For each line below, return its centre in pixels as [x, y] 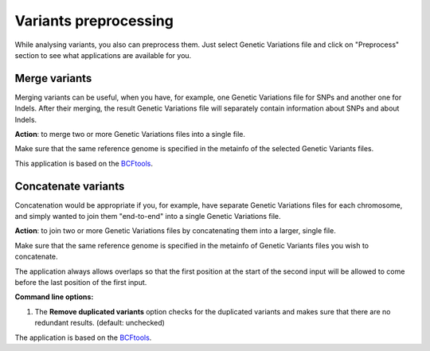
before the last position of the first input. [81, 283]
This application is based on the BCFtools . [84, 163]
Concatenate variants [70, 186]
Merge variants [53, 78]
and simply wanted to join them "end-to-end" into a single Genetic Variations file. [148, 216]
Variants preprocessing [94, 21]
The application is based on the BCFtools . [83, 337]
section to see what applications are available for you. [103, 55]
